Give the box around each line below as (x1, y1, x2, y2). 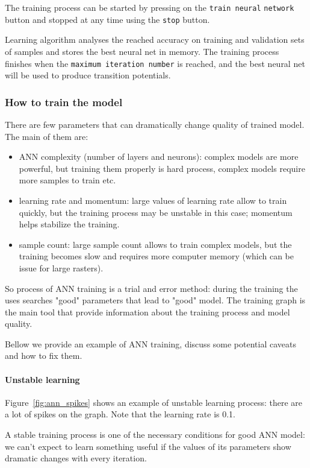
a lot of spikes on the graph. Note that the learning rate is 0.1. (5, 408, 236, 420)
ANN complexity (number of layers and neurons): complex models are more (19, 150, 299, 163)
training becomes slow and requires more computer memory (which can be (19, 250, 294, 262)
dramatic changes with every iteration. (5, 452, 147, 464)
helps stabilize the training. (19, 218, 120, 230)
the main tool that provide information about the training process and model (5, 305, 290, 318)
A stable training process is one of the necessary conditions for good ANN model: (5, 428, 305, 441)
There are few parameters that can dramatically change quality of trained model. (5, 118, 305, 130)
